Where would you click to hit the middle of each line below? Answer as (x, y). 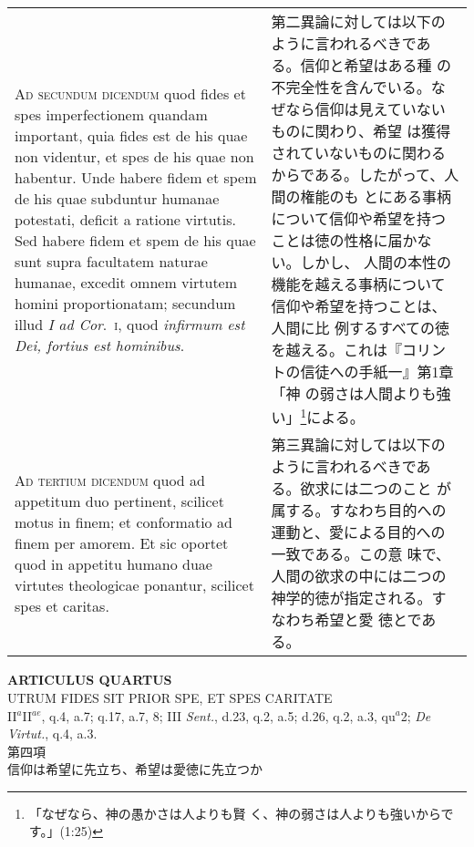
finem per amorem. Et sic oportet (122, 542)
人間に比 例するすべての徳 (361, 328)
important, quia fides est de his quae (131, 135)
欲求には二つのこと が (376, 489)
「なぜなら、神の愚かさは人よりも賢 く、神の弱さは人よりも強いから (235, 813)
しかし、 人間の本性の (376, 262)
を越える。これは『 (337, 350)
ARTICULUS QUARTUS (90, 680)
